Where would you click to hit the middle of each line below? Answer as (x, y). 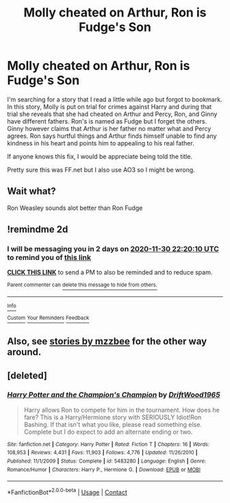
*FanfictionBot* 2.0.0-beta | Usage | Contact (67, 492)
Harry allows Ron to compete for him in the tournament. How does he (122, 410)
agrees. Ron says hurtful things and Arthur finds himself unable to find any (112, 136)
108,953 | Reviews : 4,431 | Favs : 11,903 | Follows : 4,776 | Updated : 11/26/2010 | (102, 453)
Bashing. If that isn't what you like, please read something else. (113, 424)
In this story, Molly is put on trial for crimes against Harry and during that (110, 106)
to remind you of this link (49, 257)
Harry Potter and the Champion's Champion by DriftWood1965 (114, 395)
